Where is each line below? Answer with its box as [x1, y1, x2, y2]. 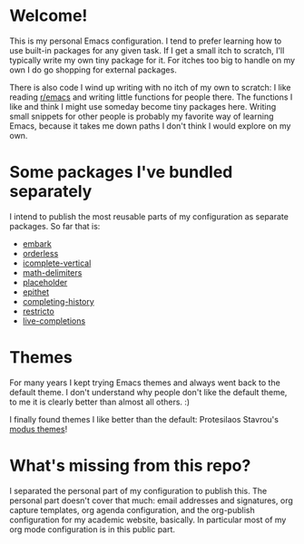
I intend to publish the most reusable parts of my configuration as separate [9, 210, 289, 222]
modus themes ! [9, 423, 68, 434]
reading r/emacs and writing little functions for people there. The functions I [9, 92, 293, 102]
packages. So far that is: [9, 220, 101, 231]
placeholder [22, 277, 68, 287]
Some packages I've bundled [9, 162, 233, 182]
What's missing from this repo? [9, 455, 251, 476]
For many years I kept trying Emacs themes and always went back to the [9, 377, 281, 388]
